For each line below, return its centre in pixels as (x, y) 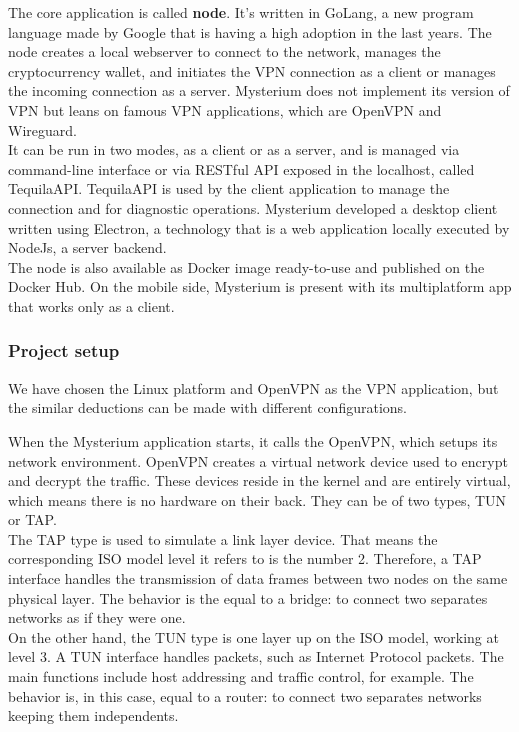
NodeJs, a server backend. (87, 247)
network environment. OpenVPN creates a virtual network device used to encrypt (258, 460)
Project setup (64, 350)
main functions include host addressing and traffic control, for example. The (241, 676)
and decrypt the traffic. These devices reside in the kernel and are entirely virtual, (259, 480)
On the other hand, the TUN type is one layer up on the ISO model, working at (253, 636)
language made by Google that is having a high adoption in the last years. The (250, 31)
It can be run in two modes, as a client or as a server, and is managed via (234, 149)
